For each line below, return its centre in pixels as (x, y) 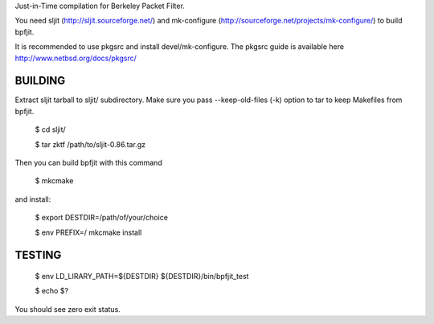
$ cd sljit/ (50, 129)
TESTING (38, 255)
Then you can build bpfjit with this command (88, 163)
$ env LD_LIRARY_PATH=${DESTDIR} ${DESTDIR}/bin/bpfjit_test (142, 276)
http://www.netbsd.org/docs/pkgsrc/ (76, 58)
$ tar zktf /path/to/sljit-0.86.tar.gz (90, 144)
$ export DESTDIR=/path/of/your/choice (102, 218)
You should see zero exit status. (68, 309)
